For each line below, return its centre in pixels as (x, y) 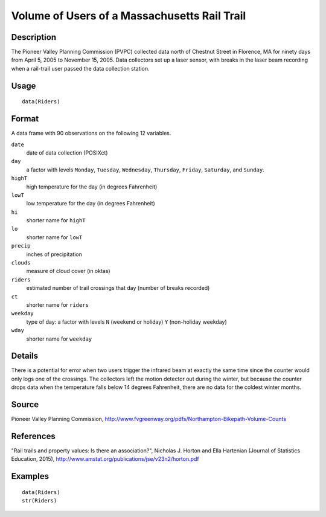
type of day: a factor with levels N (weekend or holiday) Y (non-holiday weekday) (127, 322)
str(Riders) (40, 501)
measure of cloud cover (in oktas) (69, 271)
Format (25, 119)
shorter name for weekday (59, 339)
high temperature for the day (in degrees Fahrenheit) (92, 187)
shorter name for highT (56, 220)
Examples (30, 476)
